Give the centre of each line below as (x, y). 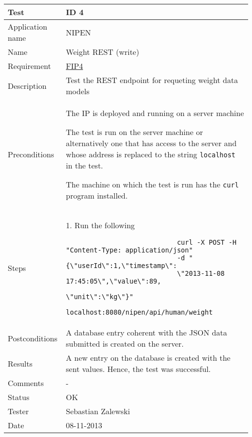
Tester (18, 411)
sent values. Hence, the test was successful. (138, 369)
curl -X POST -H (207, 242)
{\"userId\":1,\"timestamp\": (122, 266)
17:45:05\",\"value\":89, (114, 281)
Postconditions (33, 338)
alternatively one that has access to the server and (151, 143)
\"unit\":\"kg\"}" (100, 297)
